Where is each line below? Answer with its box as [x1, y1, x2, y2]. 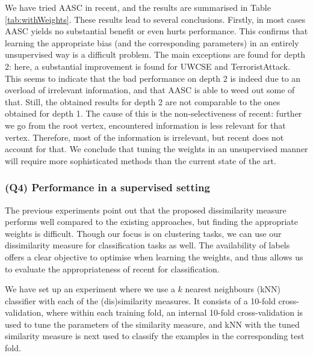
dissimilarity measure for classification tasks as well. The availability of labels [5, 239, 290, 251]
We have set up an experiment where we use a [5, 283, 175, 295]
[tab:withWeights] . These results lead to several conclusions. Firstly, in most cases [5, 13, 306, 25]
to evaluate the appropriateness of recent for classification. [5, 262, 220, 275]
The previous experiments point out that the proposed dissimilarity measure [5, 203, 287, 216]
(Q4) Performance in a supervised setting [5, 180, 210, 195]
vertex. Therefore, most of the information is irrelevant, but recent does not [5, 130, 284, 143]
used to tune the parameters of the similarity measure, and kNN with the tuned [5, 318, 300, 330]
